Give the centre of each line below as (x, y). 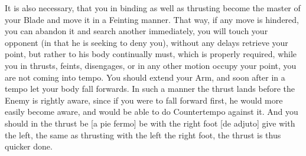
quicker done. (29, 146)
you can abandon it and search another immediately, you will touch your (136, 31)
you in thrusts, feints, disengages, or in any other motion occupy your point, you (151, 65)
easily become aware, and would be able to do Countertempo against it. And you (152, 112)
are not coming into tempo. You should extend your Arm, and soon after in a (145, 77)
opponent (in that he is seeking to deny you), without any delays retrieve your (147, 42)
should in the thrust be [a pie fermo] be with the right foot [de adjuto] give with (150, 123)
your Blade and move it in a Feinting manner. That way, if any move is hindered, (152, 19)
